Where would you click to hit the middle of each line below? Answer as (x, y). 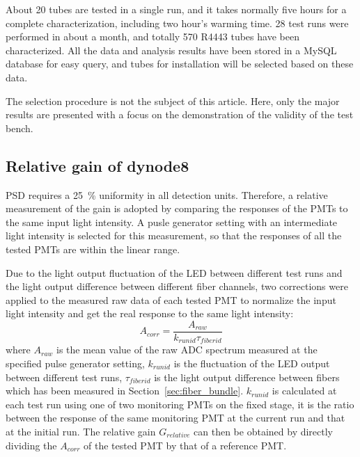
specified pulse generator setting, (75, 363)
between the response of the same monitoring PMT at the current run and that (175, 418)
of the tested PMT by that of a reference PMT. (185, 445)
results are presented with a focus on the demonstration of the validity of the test (180, 114)
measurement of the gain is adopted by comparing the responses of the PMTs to (177, 208)
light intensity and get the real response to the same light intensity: (150, 313)
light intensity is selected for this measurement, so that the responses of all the (174, 235)
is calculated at (304, 391)
